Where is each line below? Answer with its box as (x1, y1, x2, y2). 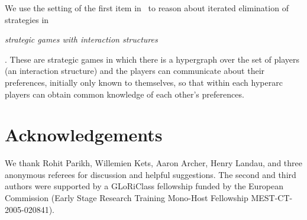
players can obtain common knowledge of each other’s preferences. (5, 88, 244, 100)
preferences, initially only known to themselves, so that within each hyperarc (5, 76, 283, 88)
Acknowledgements (5, 122, 163, 147)
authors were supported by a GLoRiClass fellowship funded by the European (5, 180, 284, 192)
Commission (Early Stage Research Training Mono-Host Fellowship (5, 192, 248, 204)
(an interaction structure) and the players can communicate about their (5, 64, 265, 77)
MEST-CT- (251, 192, 293, 204)
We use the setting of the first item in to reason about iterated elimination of (5, 2, 289, 14)
